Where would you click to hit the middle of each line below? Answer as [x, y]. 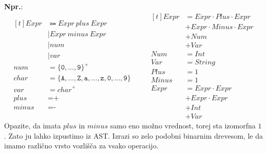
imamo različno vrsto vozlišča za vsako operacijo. [81, 146]
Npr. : [14, 6]
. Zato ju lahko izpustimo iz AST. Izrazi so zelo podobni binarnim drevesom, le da [133, 135]
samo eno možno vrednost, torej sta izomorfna [183, 125]
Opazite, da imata [33, 125]
